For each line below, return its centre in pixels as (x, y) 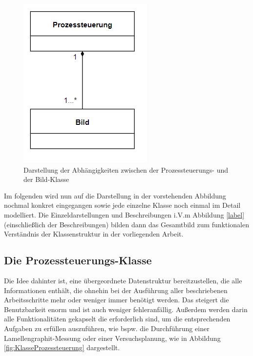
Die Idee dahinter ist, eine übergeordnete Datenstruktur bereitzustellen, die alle (123, 280)
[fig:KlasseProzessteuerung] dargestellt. (62, 347)
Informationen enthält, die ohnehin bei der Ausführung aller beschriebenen (116, 290)
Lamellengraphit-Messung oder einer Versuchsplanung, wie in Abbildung (112, 338)
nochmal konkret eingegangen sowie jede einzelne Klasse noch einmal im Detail (122, 205)
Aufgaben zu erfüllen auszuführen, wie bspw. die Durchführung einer (107, 328)
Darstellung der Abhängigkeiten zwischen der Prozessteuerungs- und (126, 169)
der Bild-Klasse (46, 179)
